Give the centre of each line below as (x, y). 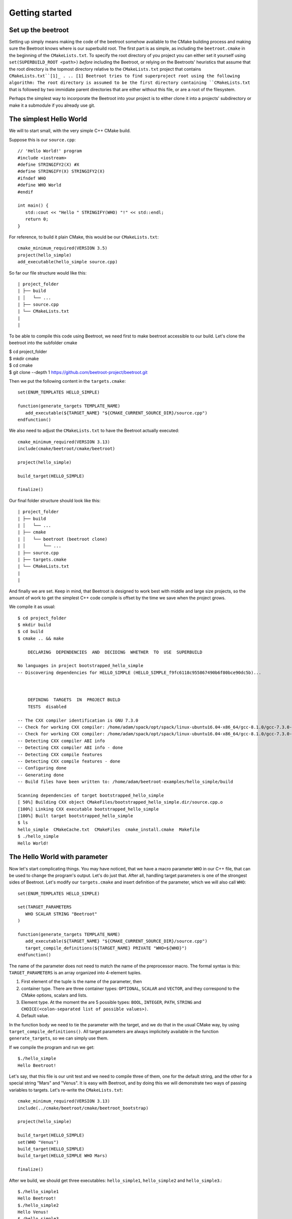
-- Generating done (41, 775)
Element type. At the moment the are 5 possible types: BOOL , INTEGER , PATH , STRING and (111, 1002)
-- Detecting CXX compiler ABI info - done (70, 748)
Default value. (35, 1016)
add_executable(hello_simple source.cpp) (68, 262)
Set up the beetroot (39, 30)
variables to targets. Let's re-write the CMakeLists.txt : (66, 1090)
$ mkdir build (34, 625)
